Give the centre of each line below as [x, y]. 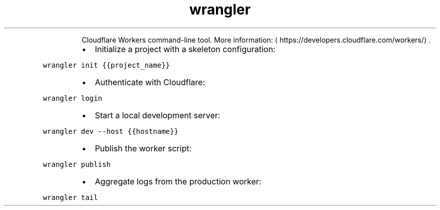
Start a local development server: [157, 115]
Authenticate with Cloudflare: [150, 82]
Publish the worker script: [143, 148]
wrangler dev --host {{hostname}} [111, 131]
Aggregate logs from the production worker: [178, 181]
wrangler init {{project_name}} [106, 65]
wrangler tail [70, 197]
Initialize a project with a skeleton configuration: [185, 49]
